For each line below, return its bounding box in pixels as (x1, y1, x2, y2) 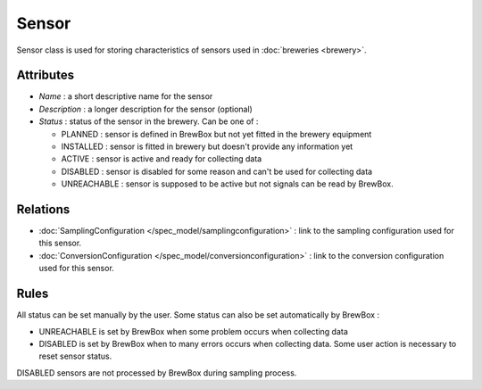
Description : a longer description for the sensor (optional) (38, 103, 253, 114)
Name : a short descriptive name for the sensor (38, 91, 213, 102)
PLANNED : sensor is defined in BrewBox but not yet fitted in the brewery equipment (61, 128, 372, 139)
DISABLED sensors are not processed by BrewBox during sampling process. (16, 367, 297, 378)
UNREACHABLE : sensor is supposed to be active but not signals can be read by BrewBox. (61, 178, 394, 189)
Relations (16, 202, 71, 217)
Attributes (16, 68, 75, 83)
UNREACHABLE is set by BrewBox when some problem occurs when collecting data (38, 326, 348, 336)
